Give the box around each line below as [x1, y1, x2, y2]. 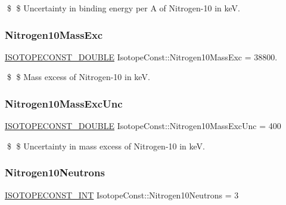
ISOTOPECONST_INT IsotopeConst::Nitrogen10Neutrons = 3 [5, 188, 239, 201]
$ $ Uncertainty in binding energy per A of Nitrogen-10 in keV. [7, 2, 240, 14]
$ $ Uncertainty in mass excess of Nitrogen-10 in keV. [7, 139, 206, 152]
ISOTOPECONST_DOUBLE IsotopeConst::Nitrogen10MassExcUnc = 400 [5, 120, 281, 132]
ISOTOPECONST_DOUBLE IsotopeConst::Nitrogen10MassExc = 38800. [5, 50, 278, 63]
